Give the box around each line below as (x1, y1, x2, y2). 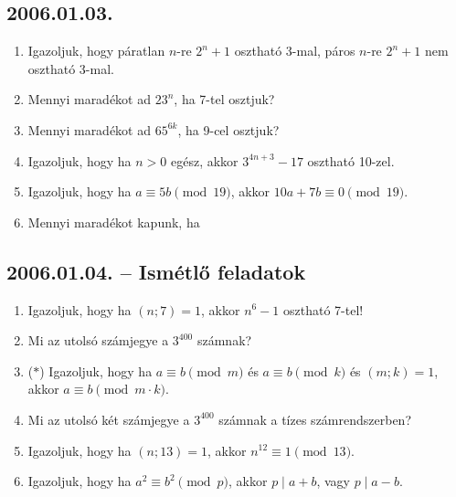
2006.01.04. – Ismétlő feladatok (6, 257, 306, 285)
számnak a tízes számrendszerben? (218, 409, 411, 428)
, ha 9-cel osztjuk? (177, 120, 280, 139)
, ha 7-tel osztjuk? (174, 90, 275, 109)
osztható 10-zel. (307, 151, 395, 170)
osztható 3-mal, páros (234, 41, 355, 60)
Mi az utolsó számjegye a (27, 331, 169, 350)
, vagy (316, 471, 350, 491)
